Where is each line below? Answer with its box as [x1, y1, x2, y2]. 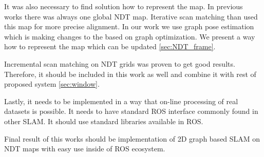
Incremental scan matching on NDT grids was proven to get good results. [4, 58, 235, 69]
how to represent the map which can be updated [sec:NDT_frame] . [4, 41, 216, 52]
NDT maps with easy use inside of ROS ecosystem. [4, 143, 165, 154]
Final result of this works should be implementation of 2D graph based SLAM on [4, 133, 260, 144]
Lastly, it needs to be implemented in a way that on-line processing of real [4, 95, 238, 106]
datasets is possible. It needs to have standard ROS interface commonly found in [4, 106, 258, 116]
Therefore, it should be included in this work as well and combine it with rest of [4, 68, 256, 79]
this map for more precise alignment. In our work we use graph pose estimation [4, 21, 254, 32]
